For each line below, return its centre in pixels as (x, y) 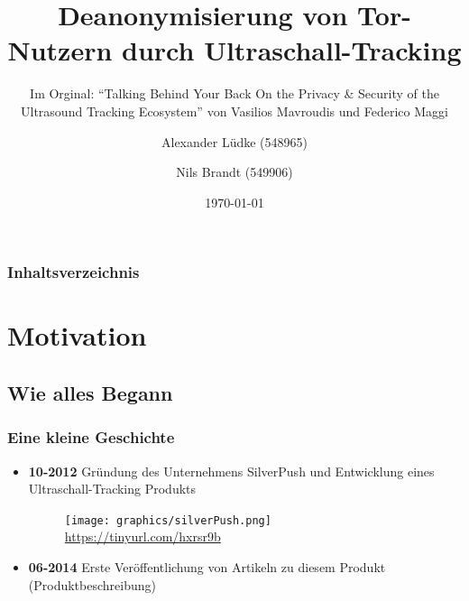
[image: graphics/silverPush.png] (168, 520)
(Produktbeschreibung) (92, 584)
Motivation (77, 335)
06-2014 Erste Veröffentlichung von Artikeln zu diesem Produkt (207, 567)
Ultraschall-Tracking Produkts (112, 489)
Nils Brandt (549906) (234, 172)
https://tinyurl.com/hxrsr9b (143, 536)
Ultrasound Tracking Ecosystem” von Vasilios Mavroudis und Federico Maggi (234, 111)
